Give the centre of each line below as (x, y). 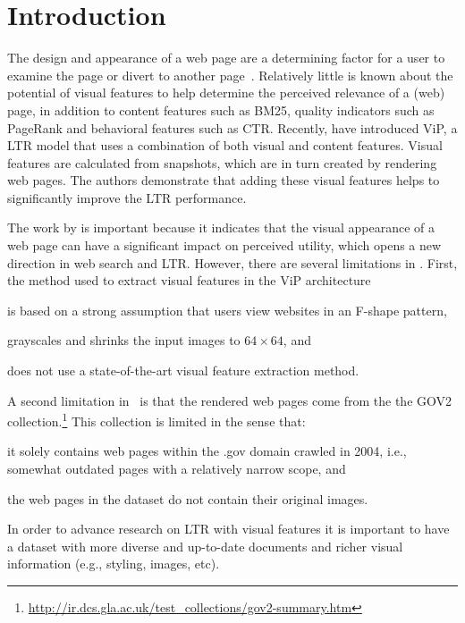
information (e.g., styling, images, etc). (114, 564)
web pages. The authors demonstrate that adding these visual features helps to (224, 180)
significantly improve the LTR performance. (127, 197)
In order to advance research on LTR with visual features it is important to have (228, 529)
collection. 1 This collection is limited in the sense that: (156, 420)
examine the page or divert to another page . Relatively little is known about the (230, 75)
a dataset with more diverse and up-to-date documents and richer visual (205, 546)
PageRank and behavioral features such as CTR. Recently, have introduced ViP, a (232, 127)
